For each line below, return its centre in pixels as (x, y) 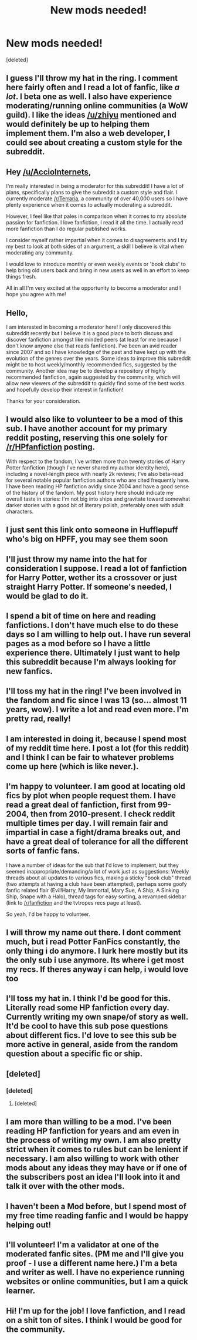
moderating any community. (40, 253)
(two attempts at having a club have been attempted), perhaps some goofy (97, 884)
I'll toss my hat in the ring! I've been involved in (94, 691)
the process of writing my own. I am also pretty (94, 1140)
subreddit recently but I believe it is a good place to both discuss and (89, 333)
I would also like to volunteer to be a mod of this (95, 420)
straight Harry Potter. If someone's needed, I (89, 587)
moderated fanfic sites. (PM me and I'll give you (95, 1254)
